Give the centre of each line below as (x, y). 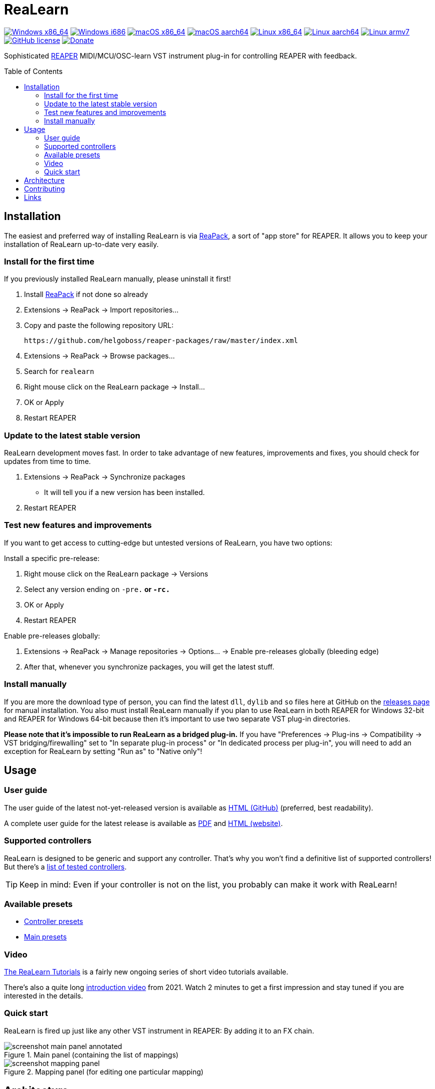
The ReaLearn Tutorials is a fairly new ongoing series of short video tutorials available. (146, 972)
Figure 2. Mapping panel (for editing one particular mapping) (104, 1071)
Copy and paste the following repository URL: (99, 325)
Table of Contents (33, 71)
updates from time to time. (47, 461)
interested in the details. (43, 996)
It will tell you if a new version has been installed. (124, 492)
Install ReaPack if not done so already (86, 294)
